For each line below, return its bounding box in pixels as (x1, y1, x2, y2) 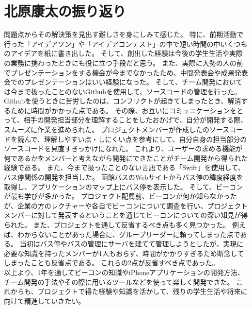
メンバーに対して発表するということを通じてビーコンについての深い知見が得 (4, 210, 248, 220)
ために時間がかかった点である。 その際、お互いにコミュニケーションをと (10, 105, 244, 115)
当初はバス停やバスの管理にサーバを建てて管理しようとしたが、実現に (19, 239, 244, 249)
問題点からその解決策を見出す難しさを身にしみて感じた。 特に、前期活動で (4, 29, 244, 39)
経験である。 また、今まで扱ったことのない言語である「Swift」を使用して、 (4, 162, 245, 172)
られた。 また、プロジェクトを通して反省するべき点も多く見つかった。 (4, 220, 230, 229)
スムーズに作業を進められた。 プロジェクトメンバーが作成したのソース (4, 124, 230, 135)
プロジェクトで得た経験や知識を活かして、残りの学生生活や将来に (37, 286, 248, 296)
